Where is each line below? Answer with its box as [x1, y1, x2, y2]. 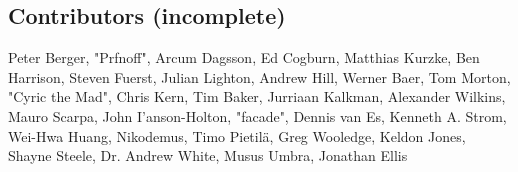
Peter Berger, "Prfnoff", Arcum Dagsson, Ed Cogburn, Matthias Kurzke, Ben [8, 47, 480, 68]
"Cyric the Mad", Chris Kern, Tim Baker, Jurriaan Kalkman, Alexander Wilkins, [8, 86, 506, 107]
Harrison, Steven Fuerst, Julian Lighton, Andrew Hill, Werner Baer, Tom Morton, [8, 66, 511, 87]
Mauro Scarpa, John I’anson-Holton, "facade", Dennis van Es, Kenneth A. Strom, [8, 105, 507, 126]
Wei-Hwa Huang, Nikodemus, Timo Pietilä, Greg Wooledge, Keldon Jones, [8, 125, 466, 146]
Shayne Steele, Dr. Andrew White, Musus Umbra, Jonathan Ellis [8, 145, 408, 166]
